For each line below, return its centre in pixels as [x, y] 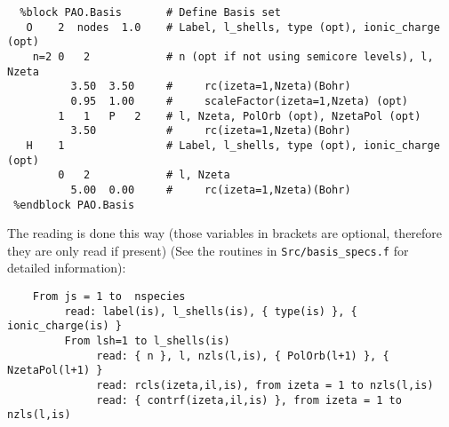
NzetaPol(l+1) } [55, 371]
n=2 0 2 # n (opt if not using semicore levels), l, [233, 56]
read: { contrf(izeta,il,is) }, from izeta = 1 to [249, 400]
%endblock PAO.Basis [74, 205]
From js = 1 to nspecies [109, 297]
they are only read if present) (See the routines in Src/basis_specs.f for [208, 250]
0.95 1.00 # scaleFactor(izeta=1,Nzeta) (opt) [240, 101]
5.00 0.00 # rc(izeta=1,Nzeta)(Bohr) [211, 190]
